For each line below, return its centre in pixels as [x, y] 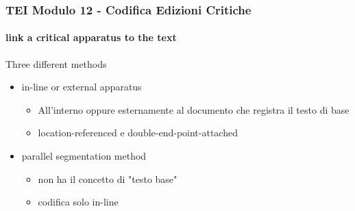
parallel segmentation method [84, 156]
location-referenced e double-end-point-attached [138, 133]
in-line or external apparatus [82, 87]
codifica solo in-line [78, 202]
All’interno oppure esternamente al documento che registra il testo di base [194, 109]
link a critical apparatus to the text [91, 37]
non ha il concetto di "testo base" [108, 178]
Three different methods [56, 63]
